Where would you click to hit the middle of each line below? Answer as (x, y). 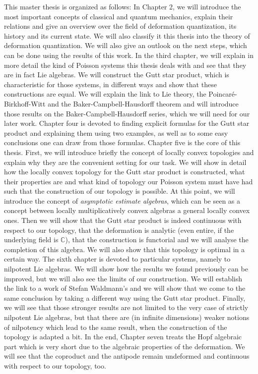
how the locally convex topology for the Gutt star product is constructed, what (125, 172)
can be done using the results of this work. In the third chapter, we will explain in (129, 55)
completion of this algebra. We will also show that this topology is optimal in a (124, 249)
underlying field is (31, 240)
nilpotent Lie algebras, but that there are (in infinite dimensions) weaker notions (127, 317)
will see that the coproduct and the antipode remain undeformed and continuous (127, 356)
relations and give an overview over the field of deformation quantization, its (120, 26)
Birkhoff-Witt (25, 103)
